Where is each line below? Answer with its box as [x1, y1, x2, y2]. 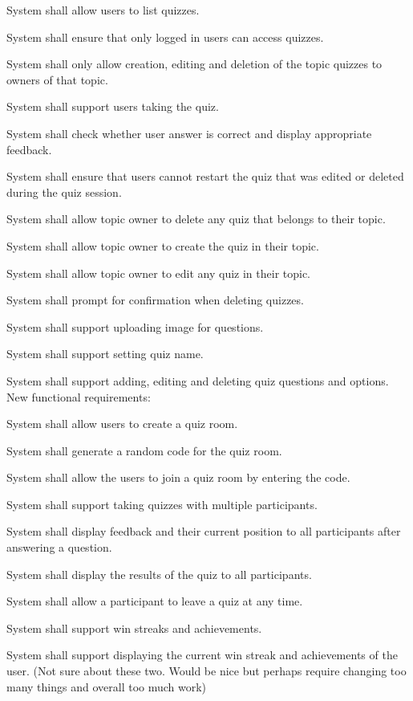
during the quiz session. [6, 183, 122, 200]
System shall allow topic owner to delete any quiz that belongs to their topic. [6, 210, 386, 227]
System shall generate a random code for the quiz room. [6, 442, 282, 459]
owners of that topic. [6, 71, 108, 88]
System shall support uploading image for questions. [6, 318, 264, 335]
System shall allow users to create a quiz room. [6, 415, 238, 432]
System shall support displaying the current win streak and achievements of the [6, 646, 398, 663]
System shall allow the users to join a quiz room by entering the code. [6, 469, 350, 486]
